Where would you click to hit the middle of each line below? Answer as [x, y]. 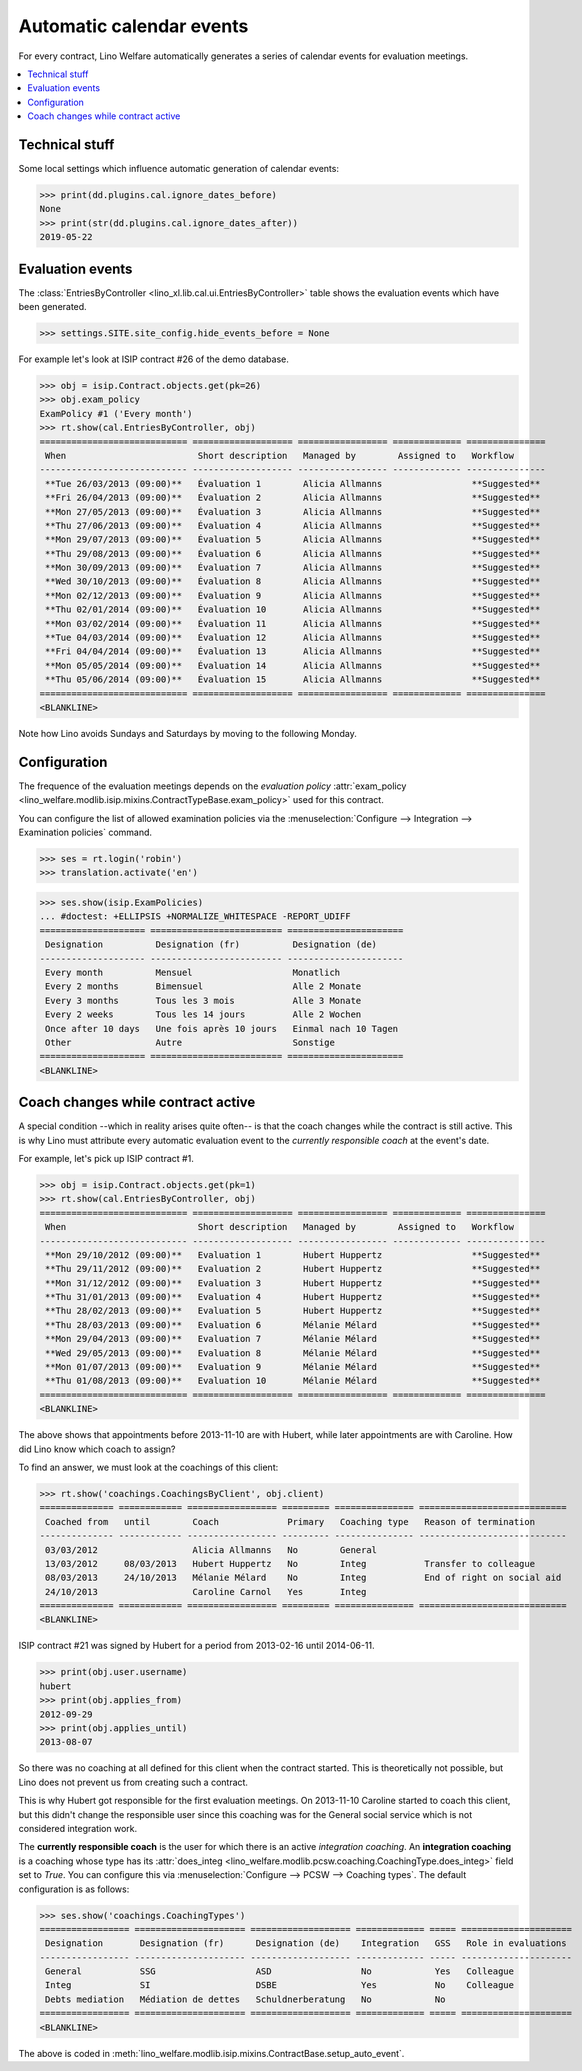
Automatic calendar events [133, 26]
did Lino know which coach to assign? [97, 1449]
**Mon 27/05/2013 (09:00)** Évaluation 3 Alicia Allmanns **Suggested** [293, 511]
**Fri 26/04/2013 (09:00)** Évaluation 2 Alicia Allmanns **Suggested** [293, 498]
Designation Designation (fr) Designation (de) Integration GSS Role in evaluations [306, 1943]
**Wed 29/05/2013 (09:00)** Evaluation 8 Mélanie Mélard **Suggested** [293, 1353]
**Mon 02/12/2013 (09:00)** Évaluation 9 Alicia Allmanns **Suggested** [293, 595]
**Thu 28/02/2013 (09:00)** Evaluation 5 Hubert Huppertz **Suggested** [293, 1311]
